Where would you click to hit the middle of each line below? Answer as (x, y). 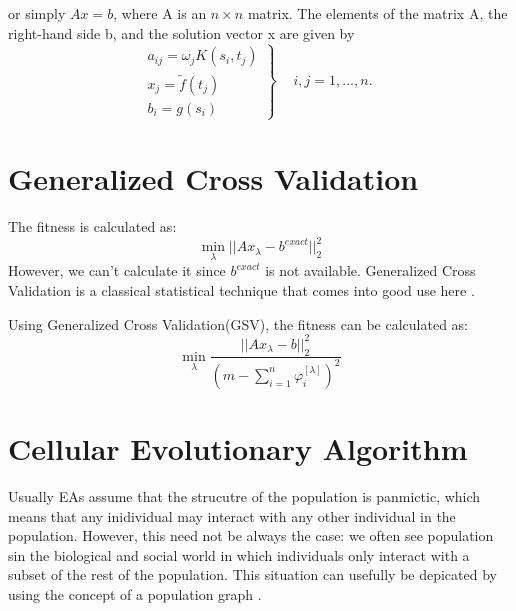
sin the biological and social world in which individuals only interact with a (239, 554)
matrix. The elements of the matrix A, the (377, 13)
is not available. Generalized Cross (370, 270)
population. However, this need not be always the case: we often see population (251, 535)
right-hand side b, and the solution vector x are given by (181, 32)
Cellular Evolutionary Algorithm (238, 448)
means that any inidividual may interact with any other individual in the (232, 515)
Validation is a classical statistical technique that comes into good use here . (241, 290)
